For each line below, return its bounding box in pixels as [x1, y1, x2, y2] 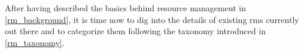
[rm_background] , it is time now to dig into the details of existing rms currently [5, 13, 299, 25]
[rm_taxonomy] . [5, 36, 65, 48]
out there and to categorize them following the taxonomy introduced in [5, 25, 266, 37]
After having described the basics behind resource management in [5, 2, 246, 14]
